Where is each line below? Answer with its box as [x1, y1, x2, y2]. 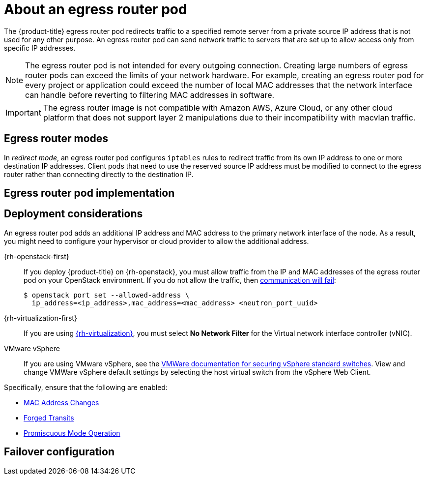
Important [5, 107, 41, 118]
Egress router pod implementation [4, 187, 175, 200]
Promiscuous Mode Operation [24, 428, 120, 437]
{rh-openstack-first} [4, 252, 69, 261]
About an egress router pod [4, 1, 187, 18]
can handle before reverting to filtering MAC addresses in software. [25, 90, 275, 100]
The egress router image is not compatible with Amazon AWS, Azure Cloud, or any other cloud [43, 102, 393, 113]
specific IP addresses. [4, 43, 76, 52]
